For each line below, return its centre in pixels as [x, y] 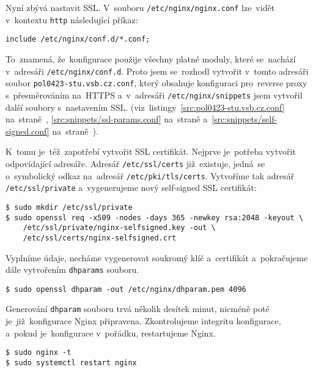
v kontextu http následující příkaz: [72, 19]
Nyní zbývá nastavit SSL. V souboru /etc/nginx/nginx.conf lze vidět [140, 7]
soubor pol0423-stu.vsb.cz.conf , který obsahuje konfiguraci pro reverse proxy [156, 83]
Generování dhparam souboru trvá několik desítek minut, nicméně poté [138, 309]
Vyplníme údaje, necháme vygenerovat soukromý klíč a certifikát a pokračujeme [157, 257]
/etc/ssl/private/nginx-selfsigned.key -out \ [119, 228]
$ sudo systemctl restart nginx [71, 363]
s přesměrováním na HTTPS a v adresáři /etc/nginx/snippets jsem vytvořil [154, 95]
